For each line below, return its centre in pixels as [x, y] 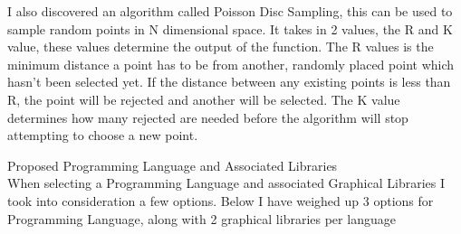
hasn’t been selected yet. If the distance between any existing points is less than [229, 82]
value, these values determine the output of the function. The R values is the [221, 47]
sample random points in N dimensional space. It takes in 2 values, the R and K [230, 28]
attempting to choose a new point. [103, 135]
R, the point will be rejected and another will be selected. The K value [204, 99]
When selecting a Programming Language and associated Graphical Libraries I [226, 183]
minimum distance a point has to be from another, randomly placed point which [231, 64]
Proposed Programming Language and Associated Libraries [173, 165]
